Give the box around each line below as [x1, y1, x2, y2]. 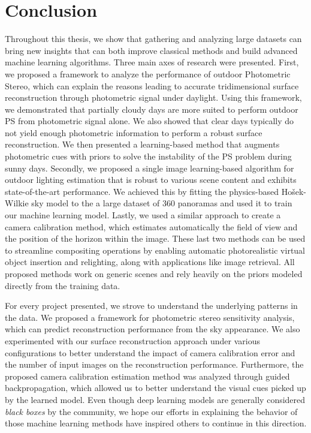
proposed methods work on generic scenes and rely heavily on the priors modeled [5, 267, 303, 279]
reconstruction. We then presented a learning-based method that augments [5, 138, 280, 151]
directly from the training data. [5, 279, 120, 291]
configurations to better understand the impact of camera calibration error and [5, 346, 295, 359]
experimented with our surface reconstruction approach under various [5, 334, 261, 347]
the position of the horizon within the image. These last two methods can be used [5, 232, 306, 245]
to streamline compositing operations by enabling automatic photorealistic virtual [5, 243, 306, 256]
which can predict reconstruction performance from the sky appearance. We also [5, 323, 300, 335]
